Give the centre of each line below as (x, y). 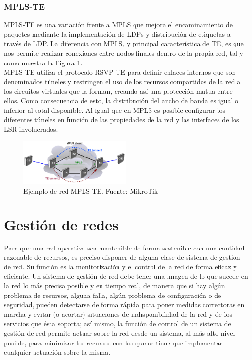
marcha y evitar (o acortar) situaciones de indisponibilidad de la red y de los (118, 314)
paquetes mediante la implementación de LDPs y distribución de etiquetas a (117, 34)
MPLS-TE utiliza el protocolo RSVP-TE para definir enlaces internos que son (120, 72)
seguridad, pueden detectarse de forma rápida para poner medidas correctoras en (124, 305)
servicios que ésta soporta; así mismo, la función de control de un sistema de (118, 323)
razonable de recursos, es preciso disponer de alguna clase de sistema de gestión (122, 257)
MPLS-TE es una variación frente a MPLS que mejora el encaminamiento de (118, 24)
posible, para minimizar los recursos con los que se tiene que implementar (113, 342)
